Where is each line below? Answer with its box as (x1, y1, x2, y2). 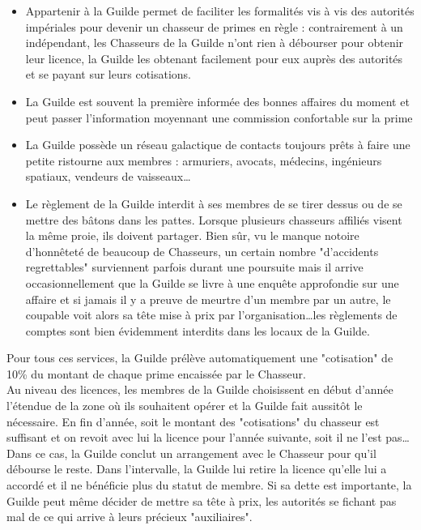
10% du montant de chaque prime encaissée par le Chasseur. (6, 365, 306, 382)
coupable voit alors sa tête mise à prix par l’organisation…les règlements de (25, 306, 398, 323)
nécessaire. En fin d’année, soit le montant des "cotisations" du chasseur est (6, 412, 380, 430)
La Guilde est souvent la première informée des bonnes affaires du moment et (25, 92, 410, 109)
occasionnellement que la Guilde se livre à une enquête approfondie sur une (25, 274, 399, 291)
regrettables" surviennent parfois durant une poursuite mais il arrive (25, 259, 364, 276)
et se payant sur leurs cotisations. (25, 66, 192, 83)
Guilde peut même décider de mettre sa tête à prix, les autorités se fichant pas (6, 492, 397, 509)
